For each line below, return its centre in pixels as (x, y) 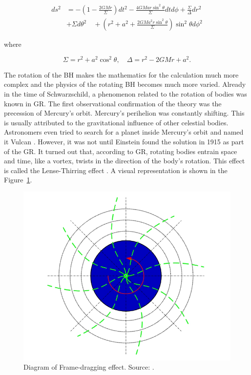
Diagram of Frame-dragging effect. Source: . (89, 367)
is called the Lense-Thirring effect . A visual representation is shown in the (116, 170)
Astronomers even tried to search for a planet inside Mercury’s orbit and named (124, 132)
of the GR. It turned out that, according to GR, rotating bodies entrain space (121, 151)
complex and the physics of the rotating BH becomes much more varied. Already (125, 84)
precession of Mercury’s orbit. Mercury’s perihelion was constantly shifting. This (124, 113)
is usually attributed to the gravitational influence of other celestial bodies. (116, 122)
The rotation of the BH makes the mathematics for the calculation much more (121, 74)
